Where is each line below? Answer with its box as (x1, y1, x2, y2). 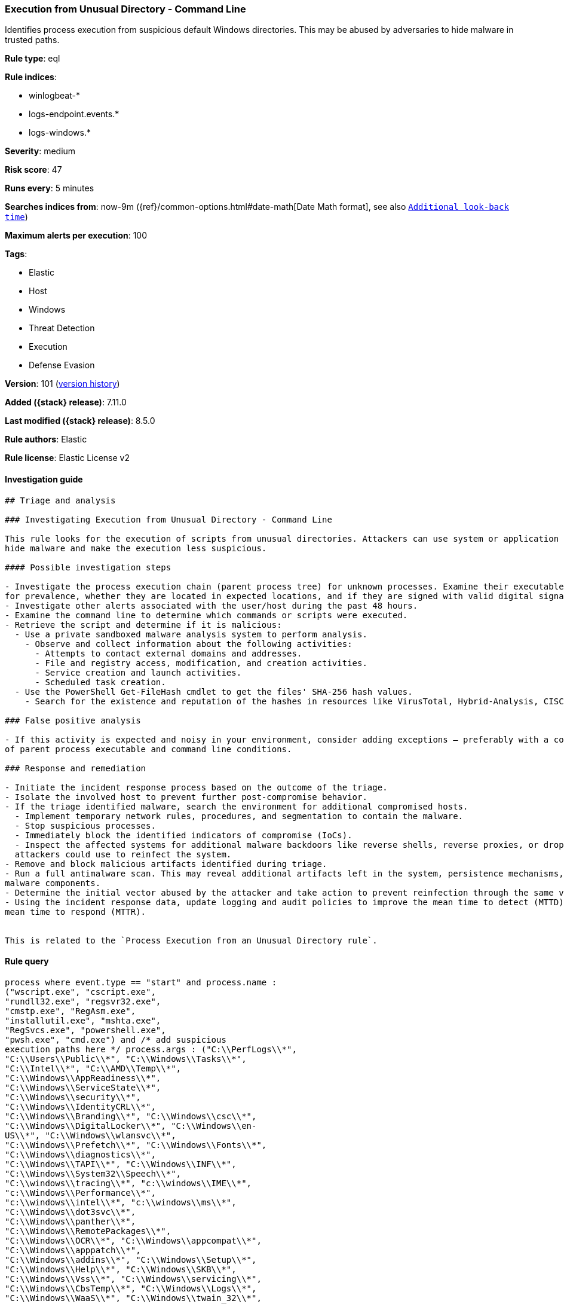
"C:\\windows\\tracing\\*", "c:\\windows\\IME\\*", (5, 1178, 252, 1188)
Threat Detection (29, 323, 95, 334)
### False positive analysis (5, 715, 141, 725)
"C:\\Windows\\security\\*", (5, 1092, 141, 1102)
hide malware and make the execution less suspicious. (5, 543, 267, 553)
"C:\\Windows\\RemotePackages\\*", (5, 1226, 171, 1236)
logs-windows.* (29, 127, 91, 138)
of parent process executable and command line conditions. (5, 744, 292, 754)
